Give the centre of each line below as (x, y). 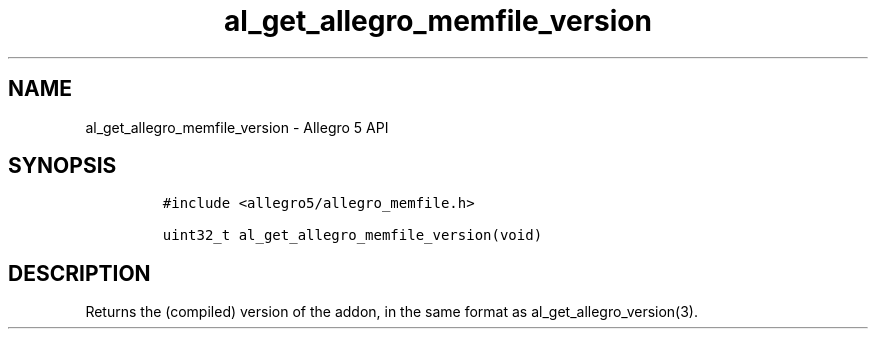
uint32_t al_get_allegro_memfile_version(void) (352, 235)
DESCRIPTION (79, 273)
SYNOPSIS (62, 166)
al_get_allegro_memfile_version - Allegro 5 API (237, 127)
